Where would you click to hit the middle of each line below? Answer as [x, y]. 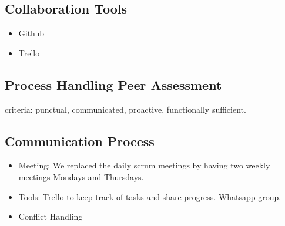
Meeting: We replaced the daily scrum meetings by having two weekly [144, 165]
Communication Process [80, 141]
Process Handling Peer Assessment [113, 84]
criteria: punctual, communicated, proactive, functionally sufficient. [125, 109]
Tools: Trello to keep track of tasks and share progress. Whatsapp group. [150, 196]
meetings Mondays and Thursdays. [81, 176]
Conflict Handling [51, 216]
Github [31, 33]
